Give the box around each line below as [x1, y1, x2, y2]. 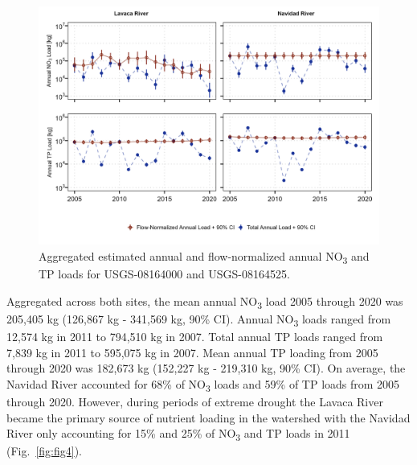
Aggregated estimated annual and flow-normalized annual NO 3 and [39, 248, 370, 266]
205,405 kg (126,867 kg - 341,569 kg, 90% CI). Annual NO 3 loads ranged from [6, 310, 391, 329]
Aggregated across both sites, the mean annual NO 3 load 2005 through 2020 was [6, 292, 403, 311]
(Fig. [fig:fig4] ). [6, 442, 82, 459]
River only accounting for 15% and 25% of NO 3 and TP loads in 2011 [6, 425, 350, 443]
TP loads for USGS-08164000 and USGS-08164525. [39, 265, 290, 282]
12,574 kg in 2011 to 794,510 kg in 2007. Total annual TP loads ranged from [6, 328, 383, 345]
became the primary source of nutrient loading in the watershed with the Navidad [6, 409, 411, 426]
